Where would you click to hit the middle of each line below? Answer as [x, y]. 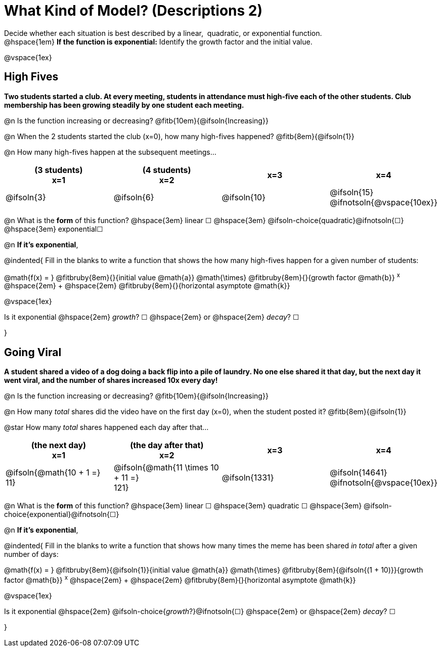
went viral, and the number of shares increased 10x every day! [111, 380]
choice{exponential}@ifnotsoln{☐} [62, 514]
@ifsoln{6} [134, 197]
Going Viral [33, 352]
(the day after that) [167, 445]
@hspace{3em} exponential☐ [54, 229]
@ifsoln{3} [26, 197]
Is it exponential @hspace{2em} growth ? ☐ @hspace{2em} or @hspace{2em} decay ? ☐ [152, 317]
